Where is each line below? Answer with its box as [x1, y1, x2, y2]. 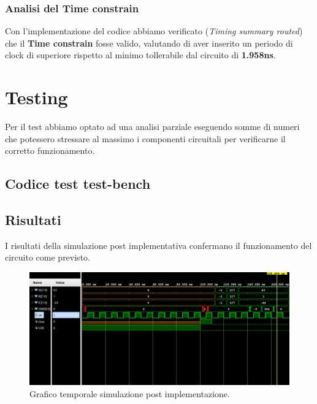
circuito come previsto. [5, 251, 90, 264]
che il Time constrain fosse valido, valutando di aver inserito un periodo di [5, 36, 293, 49]
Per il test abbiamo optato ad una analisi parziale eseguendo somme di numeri [5, 120, 300, 133]
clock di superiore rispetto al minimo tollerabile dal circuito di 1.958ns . [5, 48, 276, 61]
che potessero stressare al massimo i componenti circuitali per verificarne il [5, 132, 286, 145]
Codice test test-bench [5, 174, 151, 193]
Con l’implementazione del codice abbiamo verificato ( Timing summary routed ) [5, 25, 303, 37]
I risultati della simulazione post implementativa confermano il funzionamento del [5, 238, 312, 251]
